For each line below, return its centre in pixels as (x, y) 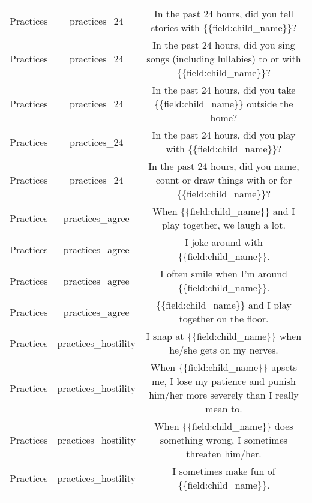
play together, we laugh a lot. (224, 225)
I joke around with (224, 242)
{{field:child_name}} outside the (224, 104)
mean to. (224, 408)
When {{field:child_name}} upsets (224, 367)
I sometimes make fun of (224, 471)
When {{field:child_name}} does (224, 426)
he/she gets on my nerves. (224, 350)
